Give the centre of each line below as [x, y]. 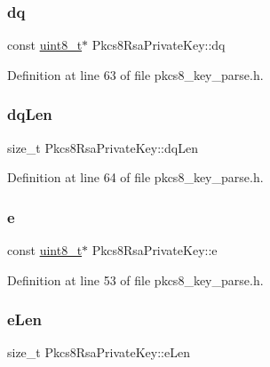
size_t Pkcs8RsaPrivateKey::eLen [99, 352]
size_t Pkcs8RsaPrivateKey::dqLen [103, 147]
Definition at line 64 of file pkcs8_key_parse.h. [135, 177]
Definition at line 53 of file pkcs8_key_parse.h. [135, 279]
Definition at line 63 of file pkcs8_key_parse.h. [135, 74]
